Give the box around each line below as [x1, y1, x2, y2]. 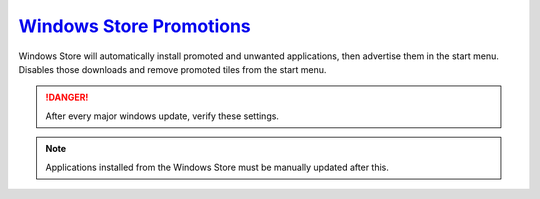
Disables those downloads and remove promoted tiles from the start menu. [18, 63, 327, 75]
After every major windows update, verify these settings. [45, 110, 280, 122]
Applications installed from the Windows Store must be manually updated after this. [45, 161, 390, 173]
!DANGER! [45, 91, 89, 104]
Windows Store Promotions [18, 15, 252, 37]
